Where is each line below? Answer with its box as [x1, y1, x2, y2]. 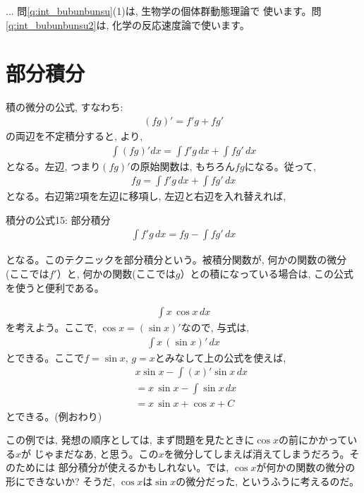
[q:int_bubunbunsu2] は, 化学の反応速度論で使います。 [6, 17, 250, 32]
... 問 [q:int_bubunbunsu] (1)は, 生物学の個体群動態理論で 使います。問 [6, 4, 322, 18]
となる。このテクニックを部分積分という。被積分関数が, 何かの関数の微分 [6, 252, 347, 267]
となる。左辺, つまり [6, 158, 101, 173]
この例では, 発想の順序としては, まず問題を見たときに [6, 432, 255, 447]
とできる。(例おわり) [6, 408, 102, 423]
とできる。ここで [6, 350, 85, 364]
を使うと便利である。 [6, 280, 104, 295]
